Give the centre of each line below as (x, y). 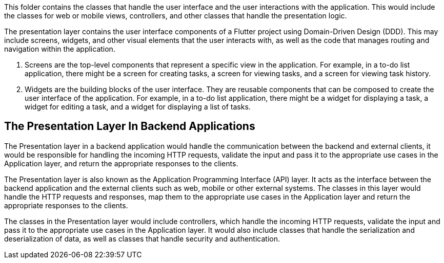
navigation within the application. (60, 49)
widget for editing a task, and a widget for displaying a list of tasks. (138, 107)
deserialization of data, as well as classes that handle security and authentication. (142, 238)
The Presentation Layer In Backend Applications (130, 126)
